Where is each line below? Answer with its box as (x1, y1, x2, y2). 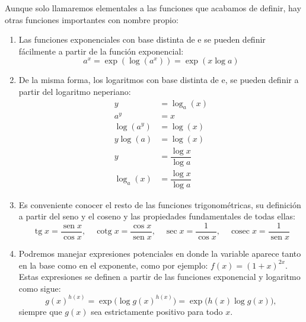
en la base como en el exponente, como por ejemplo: (18, 259, 208, 271)
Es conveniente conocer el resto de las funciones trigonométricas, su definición (18, 198, 301, 211)
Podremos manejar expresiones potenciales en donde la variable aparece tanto (18, 247, 301, 259)
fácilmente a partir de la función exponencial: (18, 44, 184, 57)
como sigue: (18, 282, 61, 294)
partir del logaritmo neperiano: (18, 85, 131, 97)
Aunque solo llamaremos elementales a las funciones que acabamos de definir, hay (5, 2, 301, 14)
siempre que (18, 305, 62, 317)
